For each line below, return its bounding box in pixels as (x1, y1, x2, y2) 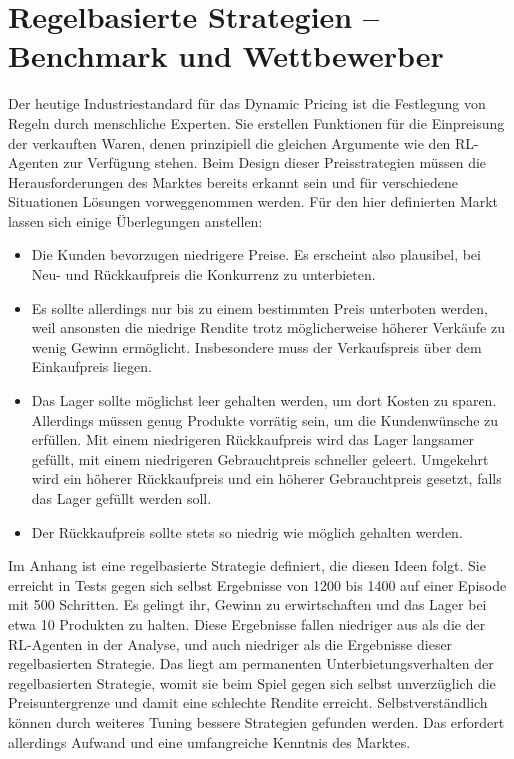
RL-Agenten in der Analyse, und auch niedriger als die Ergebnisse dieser (8, 633, 453, 654)
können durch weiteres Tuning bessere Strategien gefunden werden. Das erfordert (8, 711, 505, 732)
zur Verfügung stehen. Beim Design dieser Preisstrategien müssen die (63, 152, 487, 173)
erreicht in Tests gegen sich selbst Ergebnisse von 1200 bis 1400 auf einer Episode (8, 574, 507, 595)
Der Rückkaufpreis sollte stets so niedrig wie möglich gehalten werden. (31, 521, 463, 542)
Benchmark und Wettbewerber (8, 35, 444, 76)
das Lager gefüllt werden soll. (31, 488, 212, 508)
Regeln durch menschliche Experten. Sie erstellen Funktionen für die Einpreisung (8, 112, 505, 133)
